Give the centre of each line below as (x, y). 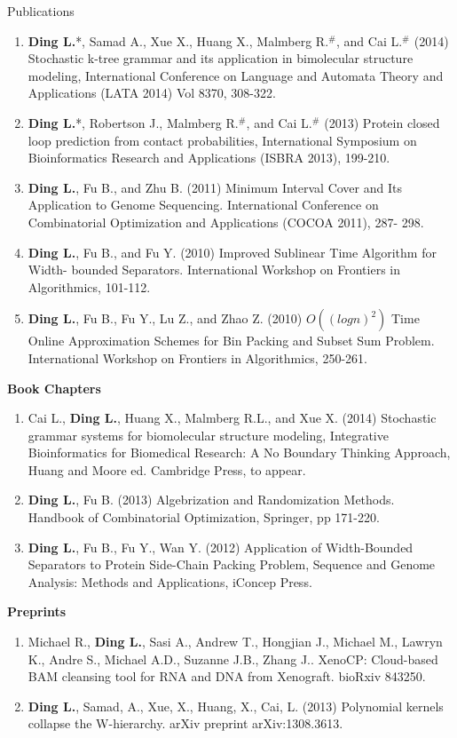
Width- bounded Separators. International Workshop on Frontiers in (214, 270)
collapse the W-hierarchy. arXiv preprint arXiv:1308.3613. (185, 723)
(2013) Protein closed (382, 122)
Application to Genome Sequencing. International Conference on (203, 205)
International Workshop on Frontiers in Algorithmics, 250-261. (197, 357)
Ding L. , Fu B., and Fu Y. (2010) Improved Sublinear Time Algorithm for (232, 252)
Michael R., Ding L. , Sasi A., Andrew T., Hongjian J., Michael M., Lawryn (235, 642)
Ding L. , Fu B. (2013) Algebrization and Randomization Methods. (211, 500)
